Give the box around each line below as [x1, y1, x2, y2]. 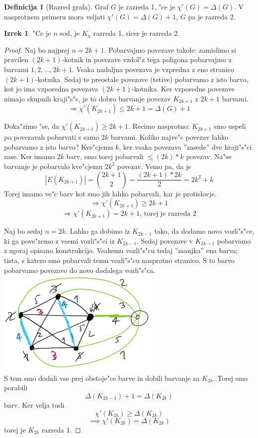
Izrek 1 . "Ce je [4, 28, 51, 38]
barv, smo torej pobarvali [66, 151, 144, 162]
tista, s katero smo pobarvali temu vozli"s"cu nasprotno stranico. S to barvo [4, 255, 235, 265]
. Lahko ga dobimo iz [65, 226, 130, 236]
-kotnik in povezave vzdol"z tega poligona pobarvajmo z [62, 54, 232, 65]
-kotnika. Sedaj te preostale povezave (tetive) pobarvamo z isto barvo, [35, 74, 249, 84]
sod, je [60, 28, 80, 38]
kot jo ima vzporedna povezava [4, 84, 98, 94]
